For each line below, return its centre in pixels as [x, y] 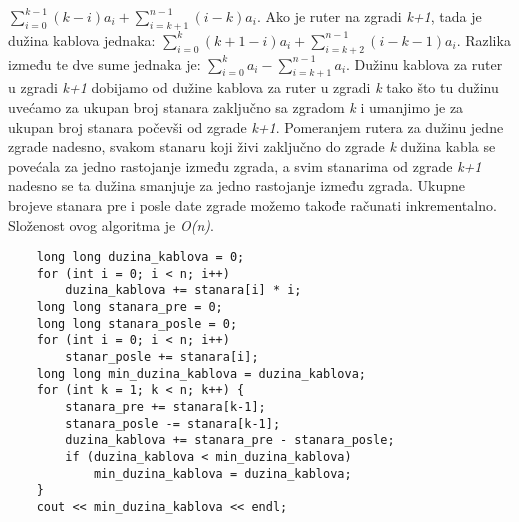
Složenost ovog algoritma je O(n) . [111, 224]
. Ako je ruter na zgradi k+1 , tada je [369, 16]
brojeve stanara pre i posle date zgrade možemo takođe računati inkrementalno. [252, 204]
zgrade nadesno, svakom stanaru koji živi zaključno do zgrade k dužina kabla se [252, 146]
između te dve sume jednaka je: [104, 63]
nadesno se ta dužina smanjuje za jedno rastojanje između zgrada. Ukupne [236, 185]
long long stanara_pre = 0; [129, 307]
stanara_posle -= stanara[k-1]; [173, 423]
